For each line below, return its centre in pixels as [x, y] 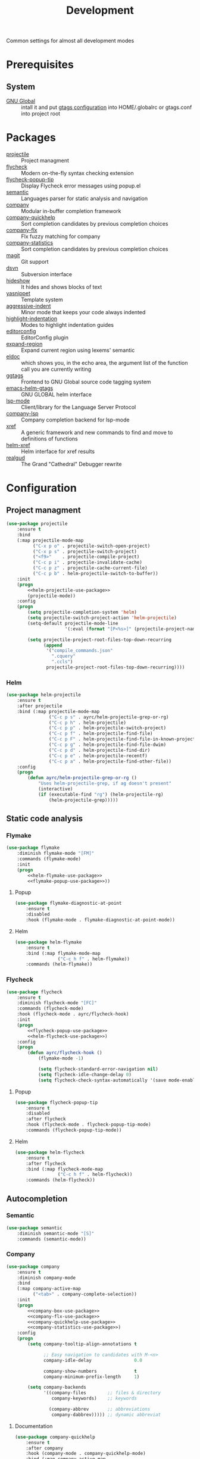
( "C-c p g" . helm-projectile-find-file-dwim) [107, 745]
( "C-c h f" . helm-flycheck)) [95, 1174]
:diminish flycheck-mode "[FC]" [57, 1003]
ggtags [15, 376]
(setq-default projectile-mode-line [73, 623]
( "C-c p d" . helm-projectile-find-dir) [99, 750]
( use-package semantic [34, 1228]
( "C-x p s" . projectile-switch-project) [85, 551]
